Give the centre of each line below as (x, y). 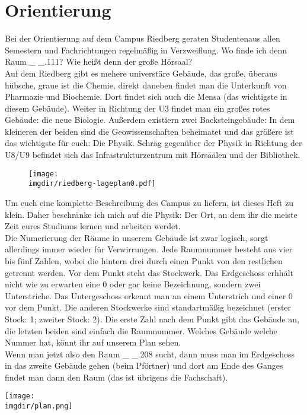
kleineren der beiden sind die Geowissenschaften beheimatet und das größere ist (149, 131)
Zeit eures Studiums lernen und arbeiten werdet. (93, 226)
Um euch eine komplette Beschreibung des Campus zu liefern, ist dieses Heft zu (149, 202)
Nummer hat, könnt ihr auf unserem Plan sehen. (93, 342)
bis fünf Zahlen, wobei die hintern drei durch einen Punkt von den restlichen (144, 260)
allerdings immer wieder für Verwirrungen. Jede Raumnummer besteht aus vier (149, 249)
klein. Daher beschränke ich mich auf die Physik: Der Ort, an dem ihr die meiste (151, 214)
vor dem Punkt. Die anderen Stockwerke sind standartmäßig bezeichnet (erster (148, 307)
